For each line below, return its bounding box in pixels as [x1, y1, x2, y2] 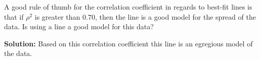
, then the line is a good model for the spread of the [95, 11, 256, 22]
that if [4, 11, 24, 22]
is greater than [34, 11, 80, 22]
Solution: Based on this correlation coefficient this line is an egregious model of [4, 38, 253, 48]
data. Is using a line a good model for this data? [4, 21, 154, 32]
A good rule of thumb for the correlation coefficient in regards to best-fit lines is [4, 2, 252, 12]
